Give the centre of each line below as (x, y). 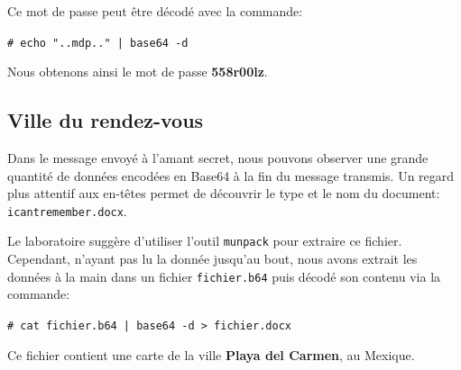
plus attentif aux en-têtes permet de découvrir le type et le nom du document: (224, 193)
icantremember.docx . (67, 210)
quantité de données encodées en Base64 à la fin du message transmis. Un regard (231, 175)
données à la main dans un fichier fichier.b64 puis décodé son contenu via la (224, 276)
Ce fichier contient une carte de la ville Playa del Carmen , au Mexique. (211, 354)
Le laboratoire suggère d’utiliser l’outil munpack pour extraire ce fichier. (205, 241)
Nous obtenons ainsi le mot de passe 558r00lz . (138, 72)
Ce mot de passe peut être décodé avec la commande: (155, 11)
